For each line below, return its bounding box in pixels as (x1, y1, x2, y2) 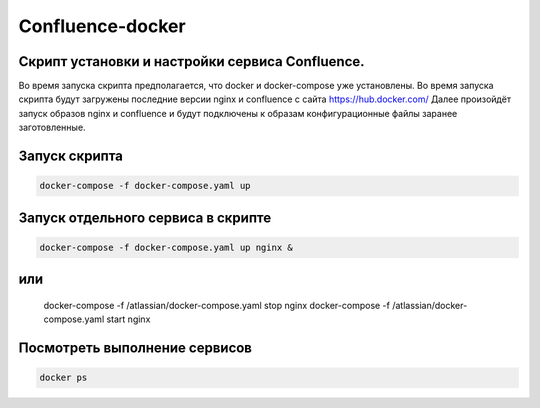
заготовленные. (18, 121, 86, 134)
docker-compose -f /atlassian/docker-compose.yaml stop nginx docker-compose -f (43, 299, 390, 311)
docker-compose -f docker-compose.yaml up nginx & (39, 241, 294, 253)
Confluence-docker (18, 15, 186, 37)
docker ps (39, 372, 88, 384)
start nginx (106, 313, 151, 325)
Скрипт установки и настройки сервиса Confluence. (18, 53, 365, 70)
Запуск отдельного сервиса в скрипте (18, 209, 272, 226)
